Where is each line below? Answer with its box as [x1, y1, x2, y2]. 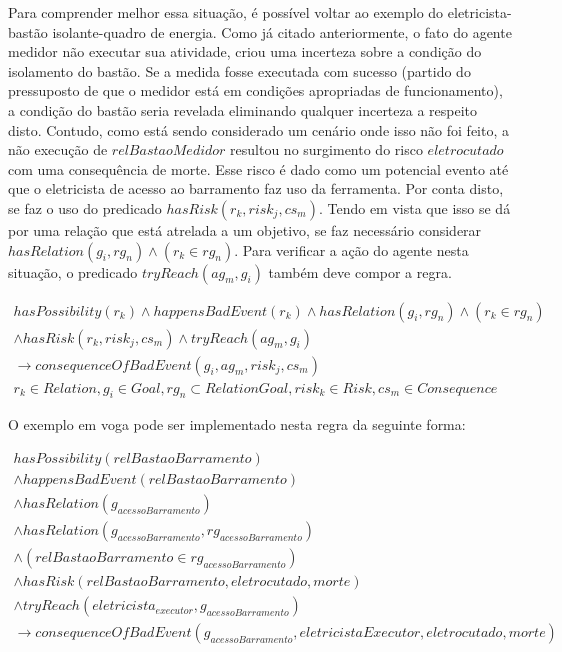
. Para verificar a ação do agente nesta [234, 239, 469, 260]
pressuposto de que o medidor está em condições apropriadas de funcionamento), [8, 80, 503, 101]
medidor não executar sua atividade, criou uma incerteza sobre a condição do [8, 41, 482, 62]
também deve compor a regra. [268, 261, 452, 282]
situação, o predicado [8, 261, 138, 282]
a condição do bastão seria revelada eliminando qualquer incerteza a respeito [8, 99, 478, 120]
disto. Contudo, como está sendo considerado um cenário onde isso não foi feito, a [8, 119, 510, 140]
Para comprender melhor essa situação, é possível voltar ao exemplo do [8, 2, 444, 22]
